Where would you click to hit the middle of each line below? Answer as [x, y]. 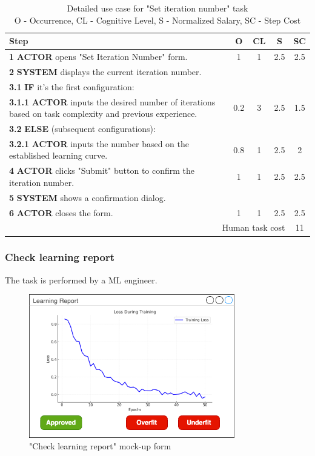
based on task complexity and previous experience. [103, 114]
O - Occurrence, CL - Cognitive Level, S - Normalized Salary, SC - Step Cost [157, 20]
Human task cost [254, 227]
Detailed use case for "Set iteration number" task [157, 8]
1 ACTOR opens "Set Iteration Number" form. [98, 57]
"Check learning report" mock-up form [100, 446]
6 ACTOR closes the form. [61, 212]
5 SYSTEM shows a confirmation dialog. [88, 197]
